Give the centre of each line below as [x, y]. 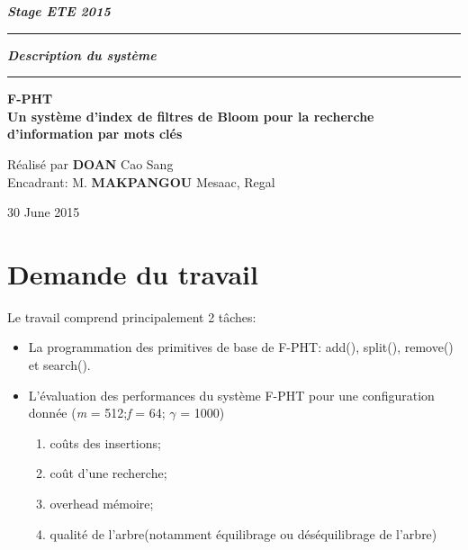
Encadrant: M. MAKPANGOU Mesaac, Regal [141, 181]
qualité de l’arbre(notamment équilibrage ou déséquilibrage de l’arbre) [243, 533]
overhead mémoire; [102, 504]
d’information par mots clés [95, 134]
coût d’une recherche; [108, 473]
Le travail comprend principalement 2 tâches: [132, 316]
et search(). [59, 365]
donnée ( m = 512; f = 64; [97, 413]
